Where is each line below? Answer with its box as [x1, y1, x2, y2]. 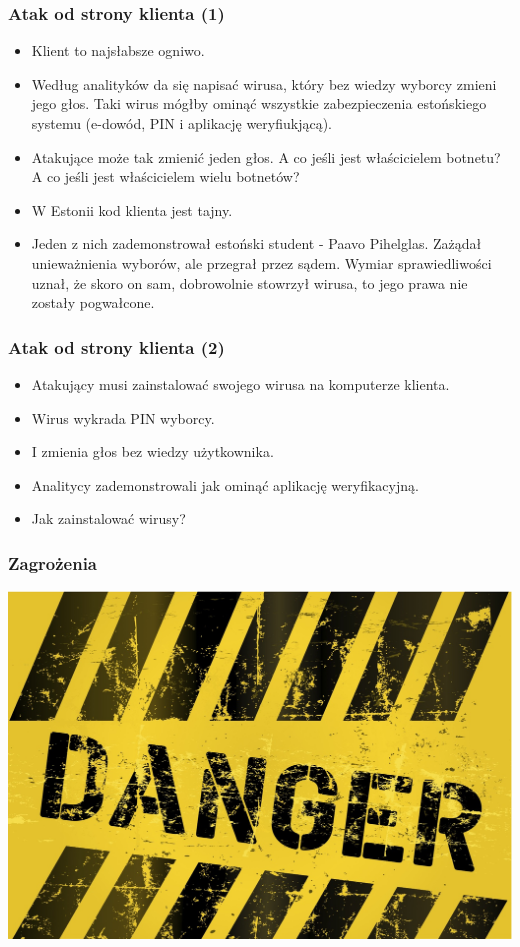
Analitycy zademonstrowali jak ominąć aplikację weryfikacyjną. [31, 474, 419, 495]
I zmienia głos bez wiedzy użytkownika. [31, 441, 274, 462]
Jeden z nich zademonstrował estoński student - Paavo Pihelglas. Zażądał [31, 233, 482, 254]
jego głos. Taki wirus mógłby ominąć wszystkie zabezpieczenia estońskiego [31, 93, 487, 114]
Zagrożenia [8, 550, 98, 575]
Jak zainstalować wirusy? [31, 508, 186, 529]
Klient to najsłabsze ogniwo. [31, 40, 205, 61]
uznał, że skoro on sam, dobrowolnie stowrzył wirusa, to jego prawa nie [31, 272, 468, 293]
